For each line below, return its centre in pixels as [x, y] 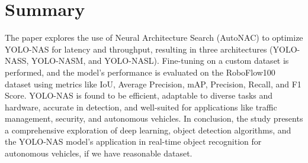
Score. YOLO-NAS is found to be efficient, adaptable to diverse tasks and [139, 95]
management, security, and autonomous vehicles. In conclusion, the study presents [154, 118]
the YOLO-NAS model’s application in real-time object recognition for [133, 141]
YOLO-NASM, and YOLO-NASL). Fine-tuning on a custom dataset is [160, 61]
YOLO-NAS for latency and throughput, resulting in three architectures [136, 49]
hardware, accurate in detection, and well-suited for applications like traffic [141, 107]
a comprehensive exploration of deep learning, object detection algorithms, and [148, 130]
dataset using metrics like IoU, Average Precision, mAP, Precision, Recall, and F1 [153, 84]
